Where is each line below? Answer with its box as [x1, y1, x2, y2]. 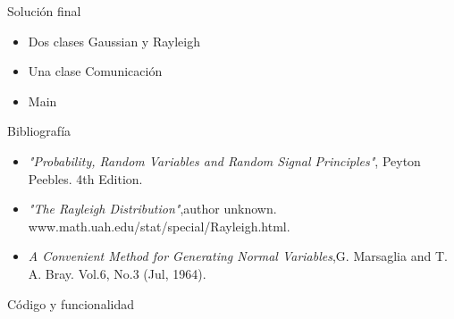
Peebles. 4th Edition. [28, 169, 143, 188]
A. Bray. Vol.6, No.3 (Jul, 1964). [28, 264, 206, 282]
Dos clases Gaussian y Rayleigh [28, 31, 200, 50]
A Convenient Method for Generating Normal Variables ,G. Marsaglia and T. [28, 247, 448, 265]
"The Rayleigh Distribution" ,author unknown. [28, 199, 277, 218]
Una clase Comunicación [28, 62, 163, 80]
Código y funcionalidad [7, 294, 134, 313]
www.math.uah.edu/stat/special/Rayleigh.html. [28, 216, 290, 235]
